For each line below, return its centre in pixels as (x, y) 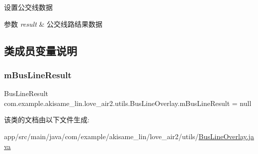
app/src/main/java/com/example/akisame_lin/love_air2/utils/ (101, 136)
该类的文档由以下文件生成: (47, 120)
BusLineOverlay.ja (226, 136)
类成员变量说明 (41, 50)
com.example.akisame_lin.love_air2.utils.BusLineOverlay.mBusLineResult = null (128, 103)
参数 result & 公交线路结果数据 (53, 24)
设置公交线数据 (28, 7)
